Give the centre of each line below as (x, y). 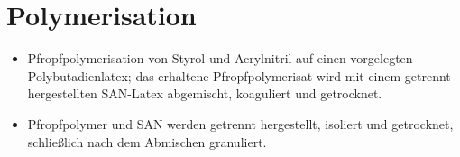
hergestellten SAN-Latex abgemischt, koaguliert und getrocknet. (205, 93)
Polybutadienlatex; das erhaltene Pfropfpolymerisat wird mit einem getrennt (239, 75)
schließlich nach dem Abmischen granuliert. (147, 141)
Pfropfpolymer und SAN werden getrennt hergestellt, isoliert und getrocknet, (240, 123)
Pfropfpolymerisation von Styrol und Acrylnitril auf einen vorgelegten (220, 58)
